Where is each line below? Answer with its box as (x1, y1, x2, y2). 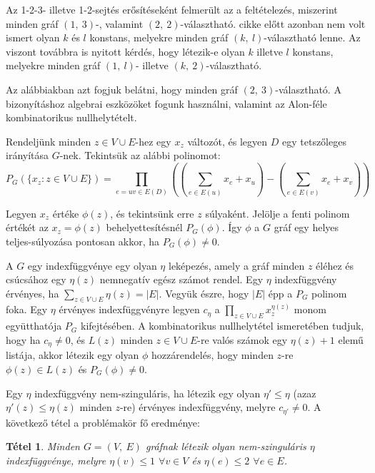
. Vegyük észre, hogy (159, 285, 249, 300)
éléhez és (316, 258, 354, 273)
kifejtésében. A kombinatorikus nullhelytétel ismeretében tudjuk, (81, 318, 364, 333)
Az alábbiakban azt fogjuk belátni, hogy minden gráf (6, 81, 238, 96)
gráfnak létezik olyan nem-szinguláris (145, 439, 306, 454)
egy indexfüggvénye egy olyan (27, 258, 157, 273)
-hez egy (135, 133, 171, 148)
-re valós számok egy (197, 332, 288, 347)
